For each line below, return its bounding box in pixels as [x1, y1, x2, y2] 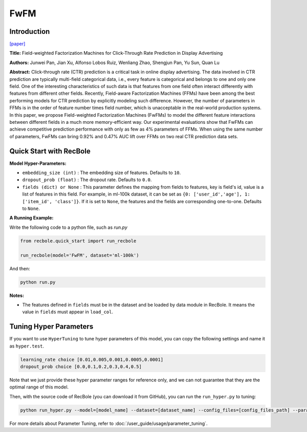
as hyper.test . [9, 343, 45, 349]
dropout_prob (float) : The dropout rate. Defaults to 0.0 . [22, 177, 152, 183]
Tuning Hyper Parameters [9, 322, 94, 331]
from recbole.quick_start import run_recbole [20, 238, 137, 244]
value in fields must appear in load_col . [22, 309, 114, 315]
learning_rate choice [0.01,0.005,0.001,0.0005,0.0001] [20, 356, 164, 362]
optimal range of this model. [9, 384, 69, 390]
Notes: [9, 292, 25, 298]
